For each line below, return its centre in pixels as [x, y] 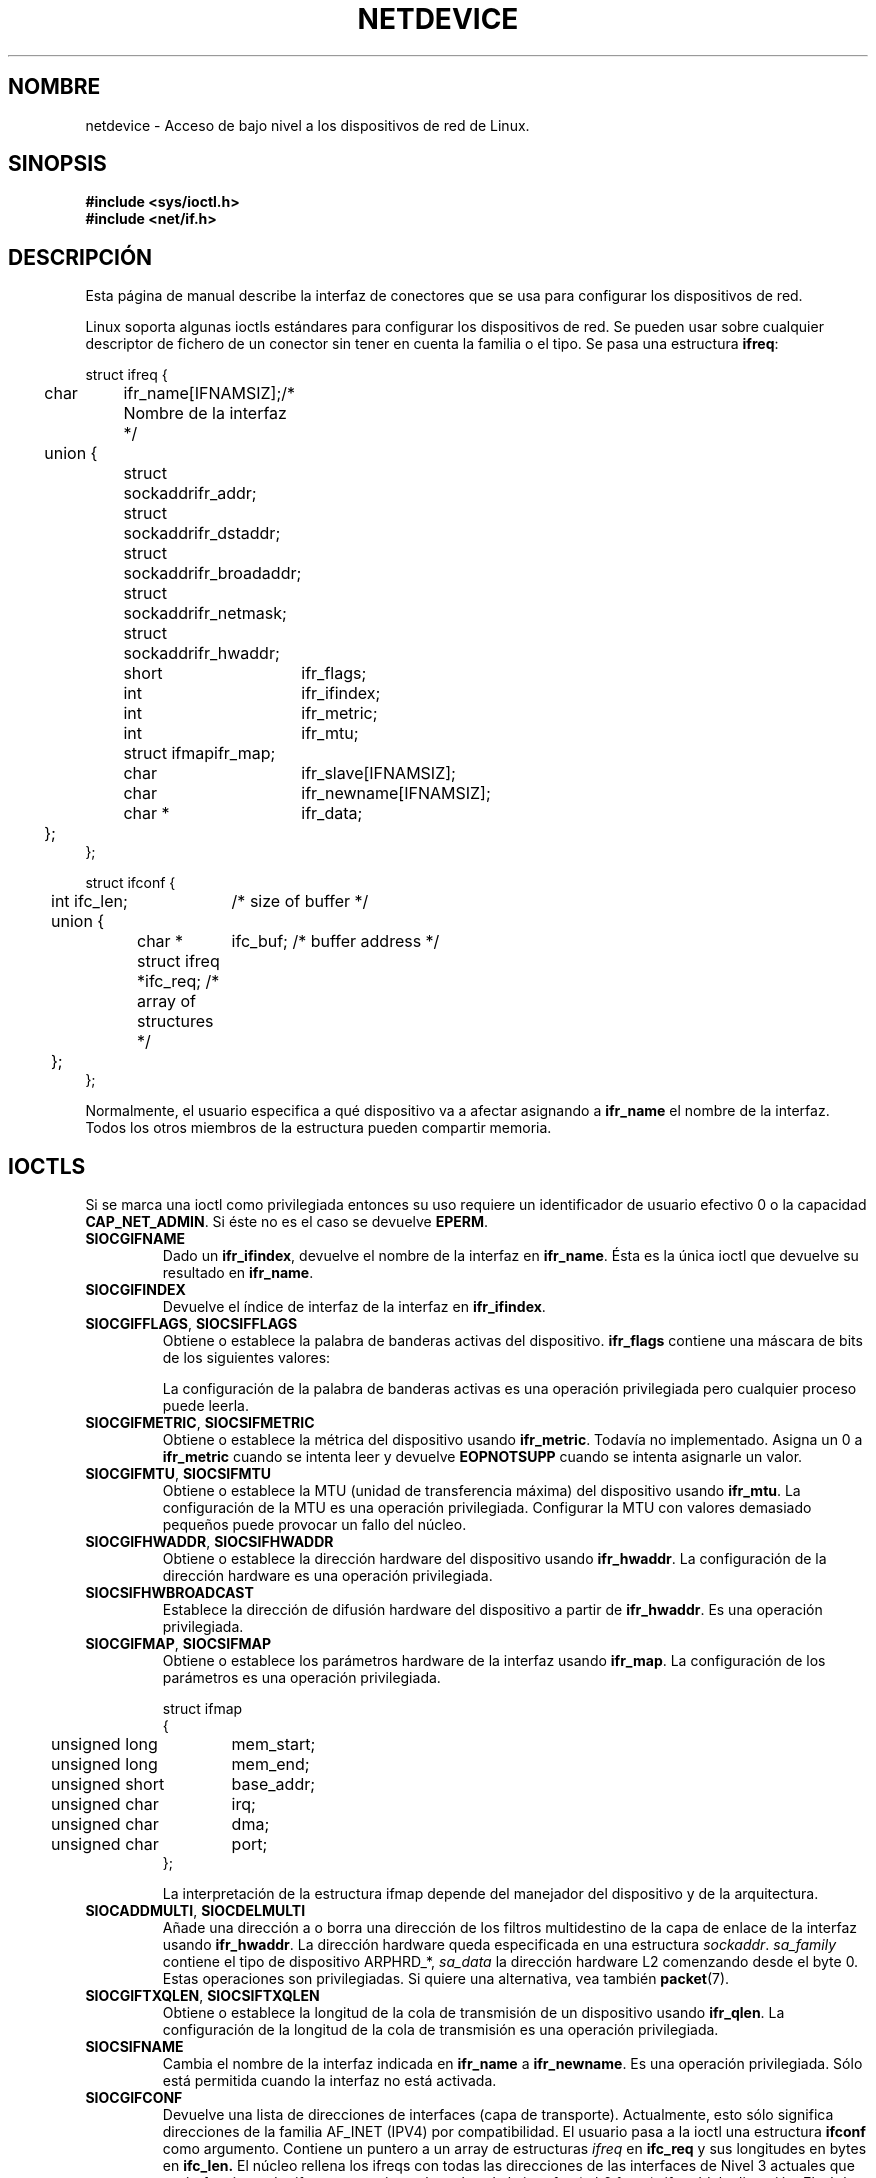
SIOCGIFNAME [135, 1239]
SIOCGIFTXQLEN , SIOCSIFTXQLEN [202, 1996]
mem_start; [273, 1744]
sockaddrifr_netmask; [205, 613]
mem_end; [270, 1764]
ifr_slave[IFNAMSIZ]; [378, 773]
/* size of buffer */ [300, 901]
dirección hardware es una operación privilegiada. [327, 1576]
